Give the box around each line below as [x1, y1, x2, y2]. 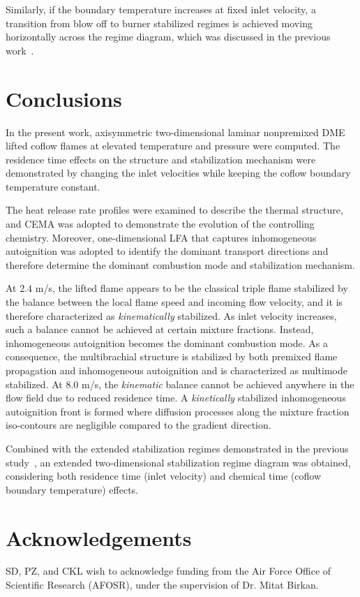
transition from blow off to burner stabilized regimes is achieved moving [6, 15, 313, 30]
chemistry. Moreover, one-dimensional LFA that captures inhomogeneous [6, 230, 317, 244]
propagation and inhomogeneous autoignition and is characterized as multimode [6, 363, 347, 377]
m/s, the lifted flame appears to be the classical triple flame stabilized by [35, 281, 348, 295]
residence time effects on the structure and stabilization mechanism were [6, 152, 316, 166]
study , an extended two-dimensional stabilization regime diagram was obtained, [6, 455, 351, 469]
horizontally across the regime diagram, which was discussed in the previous [6, 29, 331, 44]
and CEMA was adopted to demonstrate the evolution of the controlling [6, 216, 315, 231]
